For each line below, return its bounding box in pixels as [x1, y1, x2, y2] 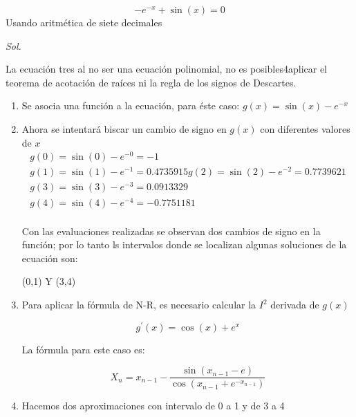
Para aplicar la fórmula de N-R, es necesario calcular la [21, 297, 256, 311]
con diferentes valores [260, 121, 350, 136]
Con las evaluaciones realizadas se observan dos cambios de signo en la [21, 223, 321, 238]
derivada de [270, 297, 319, 311]
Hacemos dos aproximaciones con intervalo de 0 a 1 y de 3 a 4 [21, 398, 285, 413]
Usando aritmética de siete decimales [6, 15, 162, 29]
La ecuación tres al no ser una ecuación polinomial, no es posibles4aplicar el [6, 62, 328, 76]
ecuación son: [21, 250, 78, 265]
